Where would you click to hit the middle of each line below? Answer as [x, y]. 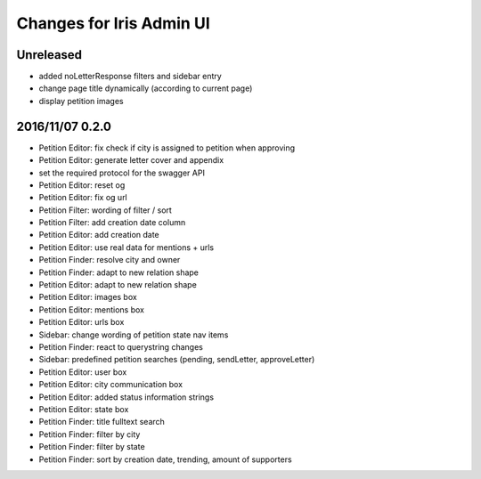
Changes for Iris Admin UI [114, 23]
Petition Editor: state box [84, 409]
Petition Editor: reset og [82, 185]
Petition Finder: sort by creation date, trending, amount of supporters [166, 459]
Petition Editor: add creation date [99, 235]
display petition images [81, 101]
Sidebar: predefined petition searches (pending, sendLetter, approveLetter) [177, 360]
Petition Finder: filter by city [90, 434]
